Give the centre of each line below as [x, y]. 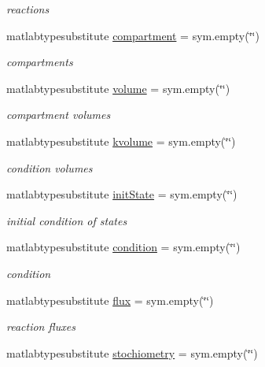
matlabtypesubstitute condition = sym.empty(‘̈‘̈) [123, 247]
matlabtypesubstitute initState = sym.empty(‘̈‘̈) [122, 194]
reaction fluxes [41, 326]
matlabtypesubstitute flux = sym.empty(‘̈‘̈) [110, 300]
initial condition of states [67, 220]
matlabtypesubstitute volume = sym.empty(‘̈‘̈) [118, 88]
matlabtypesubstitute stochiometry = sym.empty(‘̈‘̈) [132, 352]
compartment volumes [59, 115]
